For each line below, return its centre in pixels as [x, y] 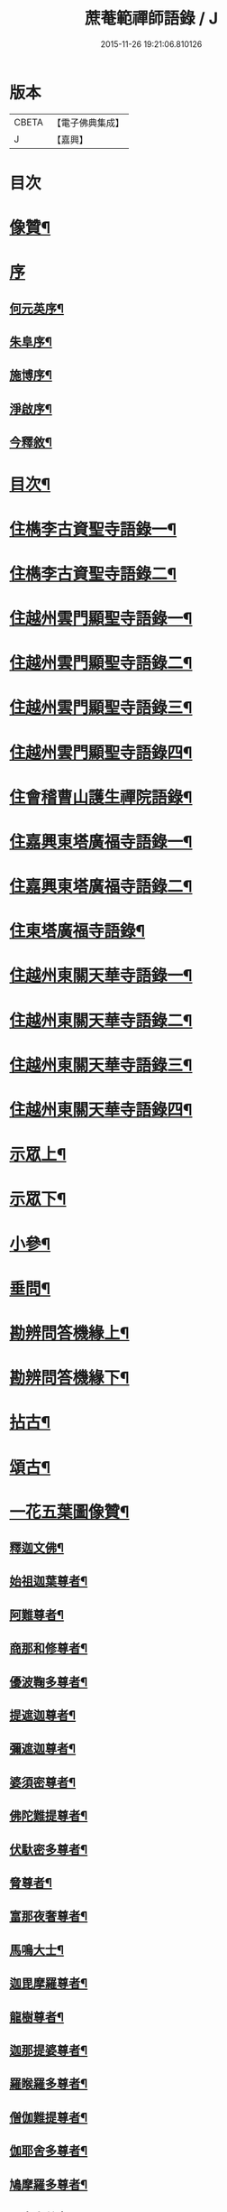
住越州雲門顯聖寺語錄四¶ [101, 752]
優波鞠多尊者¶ [49, 1682]
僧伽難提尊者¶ [49, 2117]
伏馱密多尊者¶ [49, 1850]
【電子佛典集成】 [88, 123]
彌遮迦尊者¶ [43, 1749]
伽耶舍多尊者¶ [49, 2151]
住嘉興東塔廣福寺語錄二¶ [101, 887]
